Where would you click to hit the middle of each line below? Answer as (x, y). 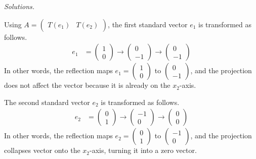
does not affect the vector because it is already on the (87, 85)
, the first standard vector (148, 24)
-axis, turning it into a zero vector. (143, 150)
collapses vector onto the (42, 150)
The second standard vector (47, 102)
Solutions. (19, 6)
